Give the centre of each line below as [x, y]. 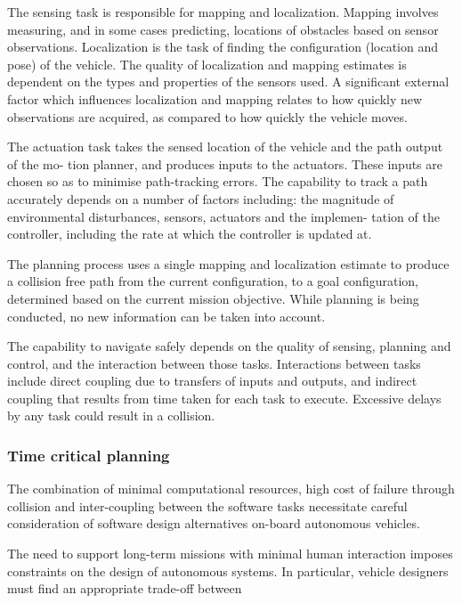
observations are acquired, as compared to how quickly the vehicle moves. [207, 116]
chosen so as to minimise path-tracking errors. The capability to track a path [218, 181]
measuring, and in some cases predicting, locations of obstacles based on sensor [223, 29]
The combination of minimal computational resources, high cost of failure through [231, 489]
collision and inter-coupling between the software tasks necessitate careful [207, 505]
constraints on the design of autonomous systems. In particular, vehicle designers [228, 570]
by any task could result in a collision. [111, 416]
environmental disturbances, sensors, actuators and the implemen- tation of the [223, 216]
